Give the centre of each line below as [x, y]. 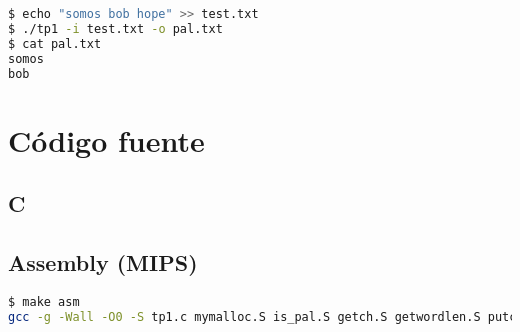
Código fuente [106, 139]
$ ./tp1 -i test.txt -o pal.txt [115, 28]
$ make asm [44, 301]
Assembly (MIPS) [103, 261]
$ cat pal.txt [55, 43]
